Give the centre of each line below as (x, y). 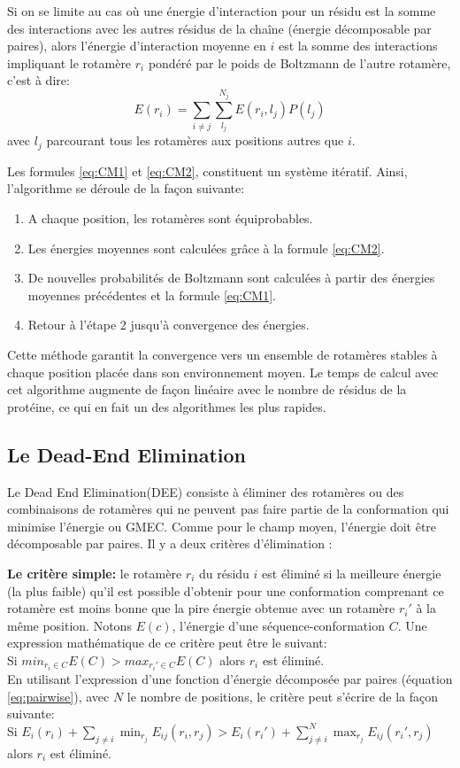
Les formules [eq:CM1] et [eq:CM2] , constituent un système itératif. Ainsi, (207, 171)
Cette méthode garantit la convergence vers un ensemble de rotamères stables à (222, 354)
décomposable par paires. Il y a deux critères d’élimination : (170, 543)
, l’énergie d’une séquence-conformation (278, 625)
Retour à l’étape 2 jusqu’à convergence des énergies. (169, 325)
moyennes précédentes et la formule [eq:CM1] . (152, 295)
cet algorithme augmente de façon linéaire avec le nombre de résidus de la (207, 389)
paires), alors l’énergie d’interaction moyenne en (137, 46)
